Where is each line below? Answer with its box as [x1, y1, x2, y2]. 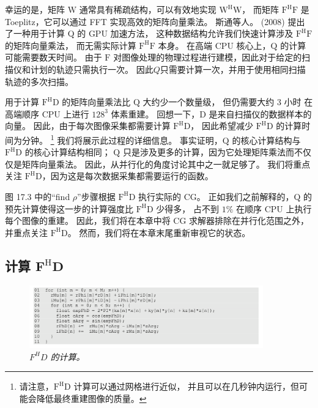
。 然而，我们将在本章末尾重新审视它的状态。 [67, 226, 251, 239]
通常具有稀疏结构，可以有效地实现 [79, 3, 216, 15]
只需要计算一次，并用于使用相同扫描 [160, 62, 306, 75]
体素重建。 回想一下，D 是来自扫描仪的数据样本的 [111, 107, 312, 120]
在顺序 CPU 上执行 [236, 202, 312, 215]
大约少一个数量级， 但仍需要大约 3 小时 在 [142, 95, 313, 108]
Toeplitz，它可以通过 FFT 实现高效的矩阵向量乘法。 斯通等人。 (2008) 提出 [5, 15, 305, 28]
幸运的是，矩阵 [5, 3, 65, 15]
